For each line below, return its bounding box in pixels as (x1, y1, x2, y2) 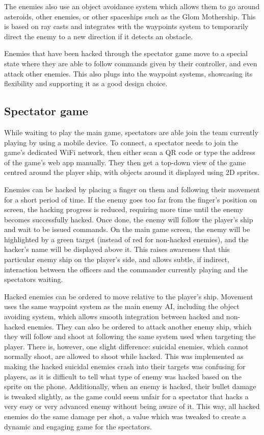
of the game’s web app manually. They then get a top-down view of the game (4, 157, 246, 167)
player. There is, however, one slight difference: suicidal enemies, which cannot (4, 341, 249, 351)
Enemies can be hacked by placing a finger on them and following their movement (4, 184, 260, 194)
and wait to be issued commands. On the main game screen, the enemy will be (4, 224, 250, 235)
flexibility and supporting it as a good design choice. (4, 78, 168, 89)
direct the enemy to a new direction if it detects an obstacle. (4, 31, 193, 41)
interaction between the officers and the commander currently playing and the (4, 264, 248, 274)
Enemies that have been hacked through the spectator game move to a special (4, 48, 248, 59)
